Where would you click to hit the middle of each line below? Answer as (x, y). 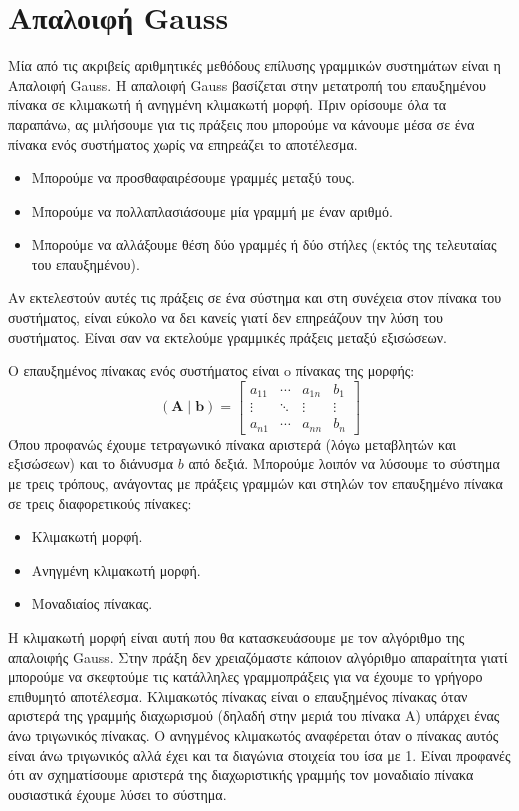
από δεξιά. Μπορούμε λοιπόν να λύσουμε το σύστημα (344, 463)
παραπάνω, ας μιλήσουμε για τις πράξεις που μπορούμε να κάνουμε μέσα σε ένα (241, 123)
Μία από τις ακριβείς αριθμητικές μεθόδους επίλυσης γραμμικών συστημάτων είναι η (254, 65)
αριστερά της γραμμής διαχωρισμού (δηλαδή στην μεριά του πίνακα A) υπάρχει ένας (254, 715)
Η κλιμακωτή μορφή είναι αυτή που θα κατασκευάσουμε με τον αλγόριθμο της (236, 637)
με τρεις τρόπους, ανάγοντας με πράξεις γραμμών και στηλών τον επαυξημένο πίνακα (255, 483)
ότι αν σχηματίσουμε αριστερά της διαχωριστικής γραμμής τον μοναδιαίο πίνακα (241, 774)
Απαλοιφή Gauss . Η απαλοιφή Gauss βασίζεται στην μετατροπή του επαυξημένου (247, 84)
